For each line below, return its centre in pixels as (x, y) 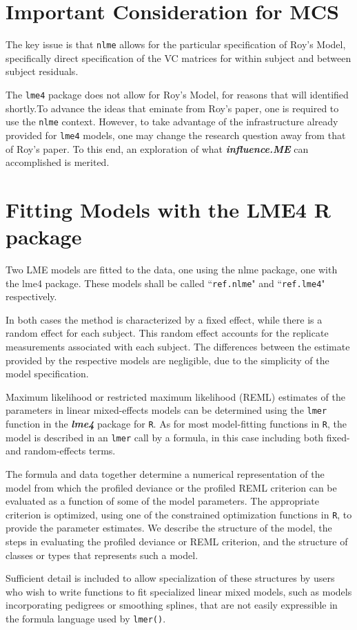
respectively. (31, 296)
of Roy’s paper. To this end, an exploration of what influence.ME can (157, 148)
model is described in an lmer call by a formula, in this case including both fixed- (178, 437)
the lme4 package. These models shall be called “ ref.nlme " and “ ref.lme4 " (165, 283)
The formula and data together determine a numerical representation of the (165, 474)
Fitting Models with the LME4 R (168, 209)
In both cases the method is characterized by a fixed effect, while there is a (164, 319)
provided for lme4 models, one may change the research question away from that (176, 135)
